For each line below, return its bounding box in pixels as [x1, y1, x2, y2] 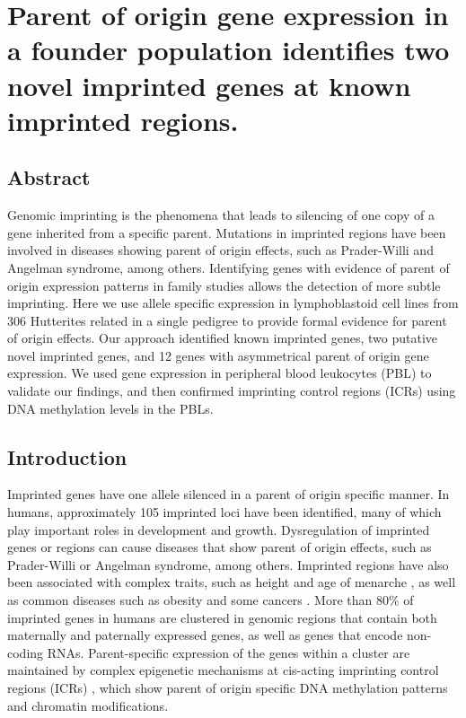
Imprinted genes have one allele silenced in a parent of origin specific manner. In [7, 485, 450, 503]
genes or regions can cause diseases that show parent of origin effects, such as [7, 538, 432, 556]
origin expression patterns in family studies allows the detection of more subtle [7, 276, 441, 294]
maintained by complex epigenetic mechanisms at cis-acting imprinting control [7, 661, 439, 679]
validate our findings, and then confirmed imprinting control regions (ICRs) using [7, 381, 456, 400]
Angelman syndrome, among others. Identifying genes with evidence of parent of [7, 258, 450, 276]
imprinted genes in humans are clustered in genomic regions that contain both [7, 608, 437, 626]
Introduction [7, 442, 127, 470]
